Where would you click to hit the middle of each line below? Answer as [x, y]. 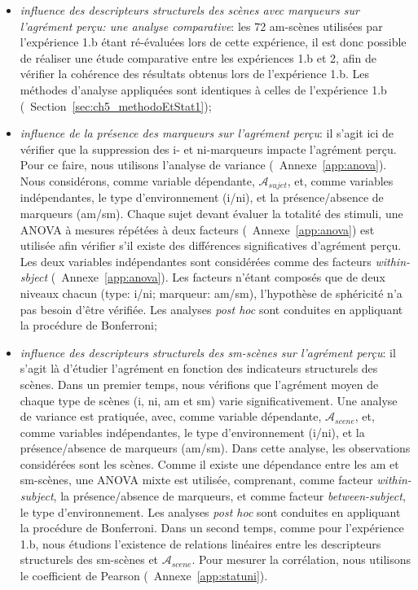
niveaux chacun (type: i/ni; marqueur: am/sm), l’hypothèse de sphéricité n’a [211, 293]
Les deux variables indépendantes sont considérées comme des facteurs [196, 261]
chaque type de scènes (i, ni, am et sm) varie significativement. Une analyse [209, 400]
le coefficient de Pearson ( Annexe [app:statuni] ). [144, 576]
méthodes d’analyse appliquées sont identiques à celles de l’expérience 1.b [203, 89]
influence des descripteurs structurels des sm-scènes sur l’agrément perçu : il [208, 352]
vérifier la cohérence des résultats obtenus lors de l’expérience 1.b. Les [195, 74]
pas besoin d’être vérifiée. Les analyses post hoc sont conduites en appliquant [211, 309]
